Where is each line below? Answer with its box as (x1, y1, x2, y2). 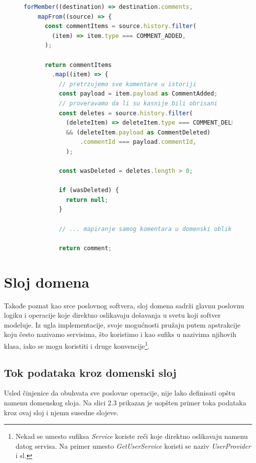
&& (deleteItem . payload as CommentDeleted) (65, 129, 211, 136)
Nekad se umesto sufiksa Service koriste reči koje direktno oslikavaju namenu (15, 431, 248, 441)
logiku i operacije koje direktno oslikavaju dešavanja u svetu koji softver (4, 310, 221, 320)
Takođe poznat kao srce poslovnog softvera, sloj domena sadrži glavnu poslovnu (4, 300, 244, 310)
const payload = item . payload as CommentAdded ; (59, 90, 218, 98)
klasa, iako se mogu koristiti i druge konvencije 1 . (4, 339, 150, 351)
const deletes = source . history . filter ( (59, 109, 193, 117)
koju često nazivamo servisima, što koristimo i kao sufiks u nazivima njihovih (4, 329, 236, 339)
